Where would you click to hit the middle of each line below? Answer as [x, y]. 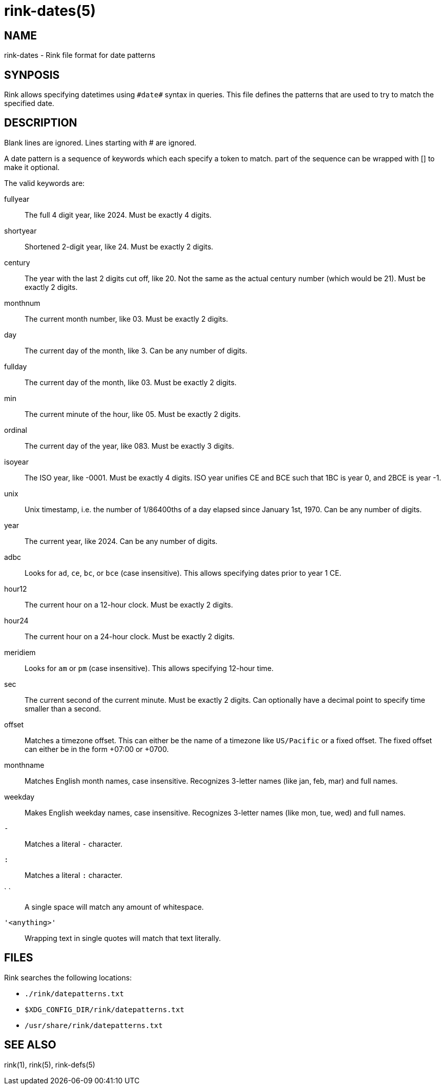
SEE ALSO [30, 1045]
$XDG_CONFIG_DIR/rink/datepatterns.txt [104, 1009]
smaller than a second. [63, 708]
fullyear [17, 199]
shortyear [20, 231]
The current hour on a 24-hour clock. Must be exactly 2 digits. [130, 636]
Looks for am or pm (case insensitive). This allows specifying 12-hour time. [149, 668]
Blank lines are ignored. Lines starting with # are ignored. [100, 142]
